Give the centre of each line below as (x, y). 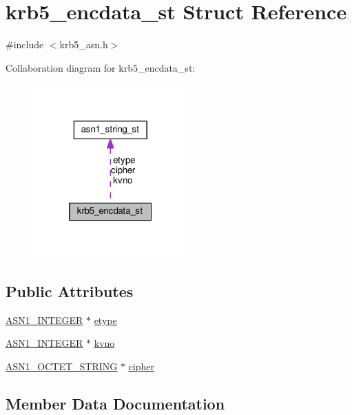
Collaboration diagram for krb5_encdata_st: (101, 67)
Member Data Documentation (115, 403)
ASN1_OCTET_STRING (62, 366)
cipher (142, 366)
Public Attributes (70, 291)
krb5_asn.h (84, 44)
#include (25, 44)
